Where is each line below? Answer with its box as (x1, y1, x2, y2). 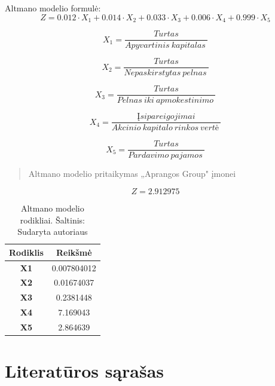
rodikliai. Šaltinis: (20, 213, 85, 226)
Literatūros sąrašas (5, 359, 164, 383)
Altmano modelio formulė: (5, 2, 101, 14)
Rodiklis (9, 246, 44, 258)
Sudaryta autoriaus (17, 225, 88, 238)
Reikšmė (56, 246, 92, 258)
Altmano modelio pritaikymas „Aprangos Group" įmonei (28, 167, 236, 180)
